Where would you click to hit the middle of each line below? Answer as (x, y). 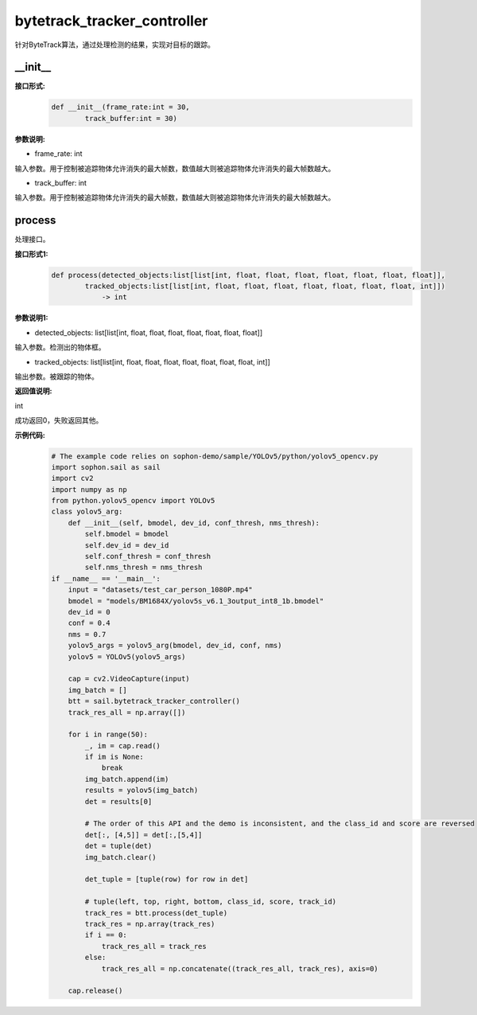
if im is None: (114, 757)
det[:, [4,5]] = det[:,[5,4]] (143, 835)
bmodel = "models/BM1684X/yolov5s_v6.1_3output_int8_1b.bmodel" (196, 601)
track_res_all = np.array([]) (127, 712)
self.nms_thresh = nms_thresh (143, 568)
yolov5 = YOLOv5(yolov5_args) (127, 656)
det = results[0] (118, 801)
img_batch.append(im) (127, 779)
